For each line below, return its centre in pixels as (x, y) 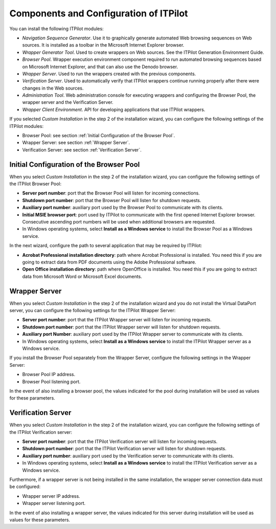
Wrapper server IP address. (51, 496)
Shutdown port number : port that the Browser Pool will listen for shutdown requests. (112, 200)
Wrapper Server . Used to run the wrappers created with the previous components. (109, 74)
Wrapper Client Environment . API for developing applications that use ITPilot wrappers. (114, 109)
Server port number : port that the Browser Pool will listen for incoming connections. (111, 193)
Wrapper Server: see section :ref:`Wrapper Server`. (76, 143)
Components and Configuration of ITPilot (99, 13)
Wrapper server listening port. (54, 503)
